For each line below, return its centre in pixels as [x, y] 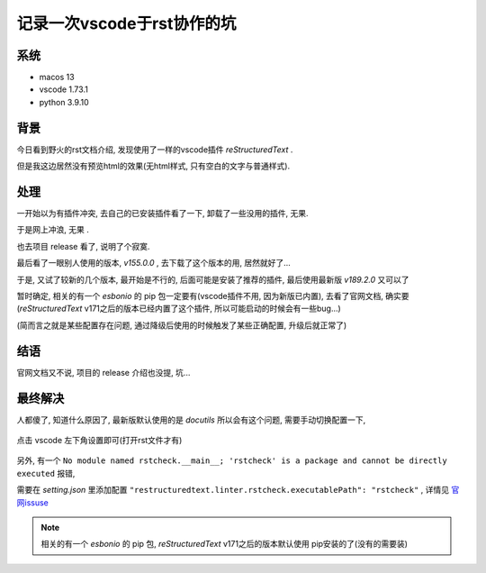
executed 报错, [46, 473]
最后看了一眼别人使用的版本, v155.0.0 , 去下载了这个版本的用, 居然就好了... [154, 263]
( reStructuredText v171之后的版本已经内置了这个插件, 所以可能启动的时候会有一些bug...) [179, 309]
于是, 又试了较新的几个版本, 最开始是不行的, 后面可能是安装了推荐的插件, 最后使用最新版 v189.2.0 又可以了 [213, 279]
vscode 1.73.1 [64, 89]
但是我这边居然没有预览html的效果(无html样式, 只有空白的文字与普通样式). [153, 166]
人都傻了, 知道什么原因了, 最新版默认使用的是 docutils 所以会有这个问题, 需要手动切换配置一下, [191, 420]
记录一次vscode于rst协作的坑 [126, 23]
